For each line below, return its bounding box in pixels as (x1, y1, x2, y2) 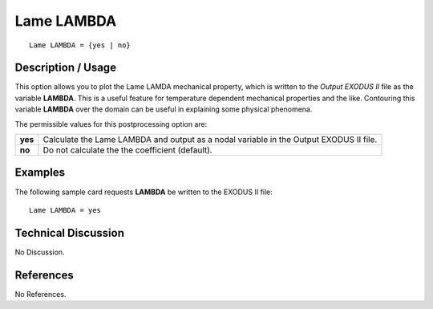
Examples (14, 165, 66, 180)
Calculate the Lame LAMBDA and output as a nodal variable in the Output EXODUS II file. (42, 134, 378, 145)
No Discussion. (14, 247, 65, 257)
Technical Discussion (14, 226, 124, 240)
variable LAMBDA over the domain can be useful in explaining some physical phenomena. (14, 104, 313, 114)
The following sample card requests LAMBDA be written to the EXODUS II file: (14, 187, 273, 197)
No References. (14, 289, 67, 299)
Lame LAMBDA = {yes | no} (29, 40, 132, 50)
